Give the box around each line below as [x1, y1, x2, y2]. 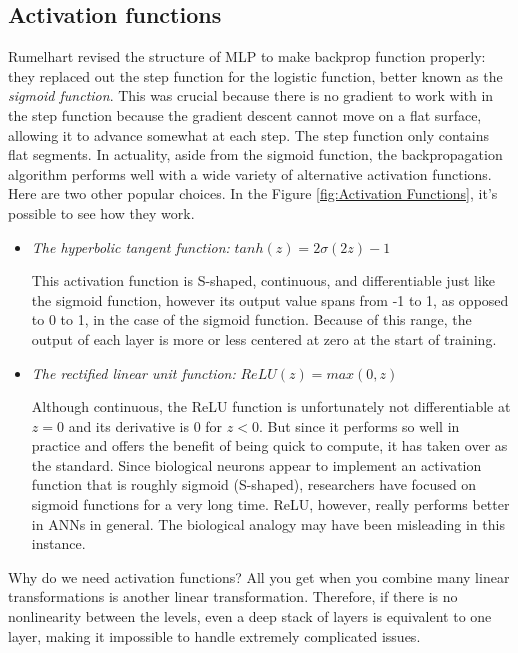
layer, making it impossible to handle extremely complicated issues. [8, 625, 421, 646]
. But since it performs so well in [258, 415, 460, 436]
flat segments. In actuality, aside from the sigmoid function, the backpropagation [8, 144, 503, 165]
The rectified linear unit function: [31, 362, 236, 383]
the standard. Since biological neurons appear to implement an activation [31, 454, 482, 475]
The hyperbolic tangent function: [31, 236, 230, 257]
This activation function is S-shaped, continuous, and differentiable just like [31, 270, 496, 291]
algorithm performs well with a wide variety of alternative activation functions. [8, 163, 492, 184]
